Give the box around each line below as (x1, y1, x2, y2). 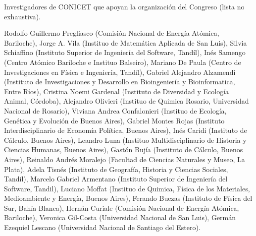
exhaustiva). (4, 11, 41, 21)
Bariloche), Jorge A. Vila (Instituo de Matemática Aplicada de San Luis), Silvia (4, 37, 247, 48)
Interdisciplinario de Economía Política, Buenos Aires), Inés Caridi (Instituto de (4, 125, 247, 135)
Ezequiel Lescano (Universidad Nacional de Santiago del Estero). (4, 222, 201, 233)
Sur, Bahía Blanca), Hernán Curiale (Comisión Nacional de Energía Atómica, (4, 202, 239, 213)
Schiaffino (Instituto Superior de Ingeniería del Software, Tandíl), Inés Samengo (4, 47, 246, 58)
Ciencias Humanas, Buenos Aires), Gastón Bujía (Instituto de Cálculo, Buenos (4, 144, 243, 155)
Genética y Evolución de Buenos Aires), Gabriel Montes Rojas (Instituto (4, 115, 225, 125)
